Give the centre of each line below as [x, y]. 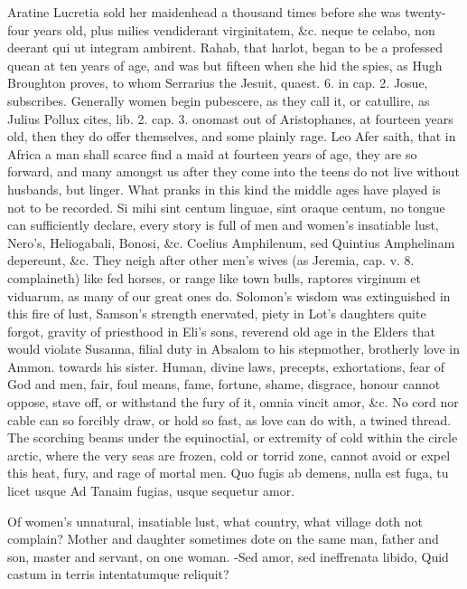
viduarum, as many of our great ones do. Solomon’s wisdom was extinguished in [229, 295]
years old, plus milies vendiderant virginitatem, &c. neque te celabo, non [234, 29]
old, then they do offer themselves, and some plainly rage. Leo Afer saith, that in [232, 136]
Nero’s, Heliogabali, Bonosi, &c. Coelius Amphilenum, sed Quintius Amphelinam [231, 242]
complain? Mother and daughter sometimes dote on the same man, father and [223, 539]
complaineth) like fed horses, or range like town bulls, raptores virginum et [214, 277]
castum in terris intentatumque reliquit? [118, 574]
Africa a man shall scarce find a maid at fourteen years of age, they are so [212, 153]
